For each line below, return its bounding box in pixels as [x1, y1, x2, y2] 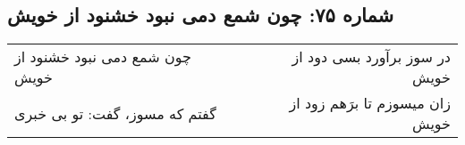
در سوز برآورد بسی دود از [292, 46, 451, 68]
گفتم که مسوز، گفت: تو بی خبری [14, 102, 216, 124]
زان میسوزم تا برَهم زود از [289, 93, 451, 114]
